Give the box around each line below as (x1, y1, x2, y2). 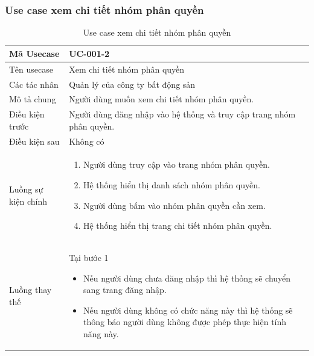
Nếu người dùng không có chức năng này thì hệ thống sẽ (83, 303, 293, 316)
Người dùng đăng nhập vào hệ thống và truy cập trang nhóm (69, 108, 296, 120)
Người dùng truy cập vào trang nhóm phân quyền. (83, 158, 270, 171)
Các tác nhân (9, 77, 59, 90)
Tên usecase (9, 62, 53, 75)
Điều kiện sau (9, 134, 60, 147)
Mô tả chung (9, 93, 56, 105)
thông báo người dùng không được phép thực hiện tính (83, 315, 287, 328)
